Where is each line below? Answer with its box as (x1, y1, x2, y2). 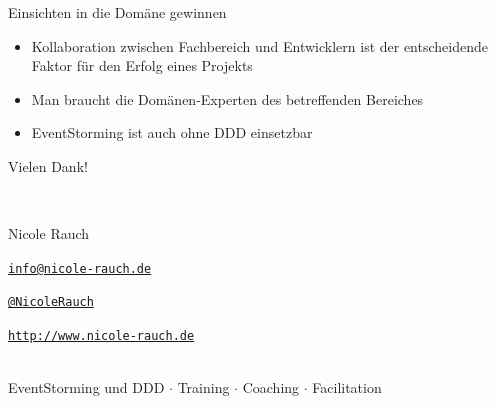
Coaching (242, 377, 300, 398)
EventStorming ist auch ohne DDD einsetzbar (31, 122, 313, 143)
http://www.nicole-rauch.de (8, 329, 195, 344)
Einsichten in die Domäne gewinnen (8, 2, 227, 22)
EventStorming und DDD (8, 377, 165, 398)
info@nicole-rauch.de (8, 261, 152, 276)
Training (177, 377, 230, 398)
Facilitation (312, 377, 382, 398)
